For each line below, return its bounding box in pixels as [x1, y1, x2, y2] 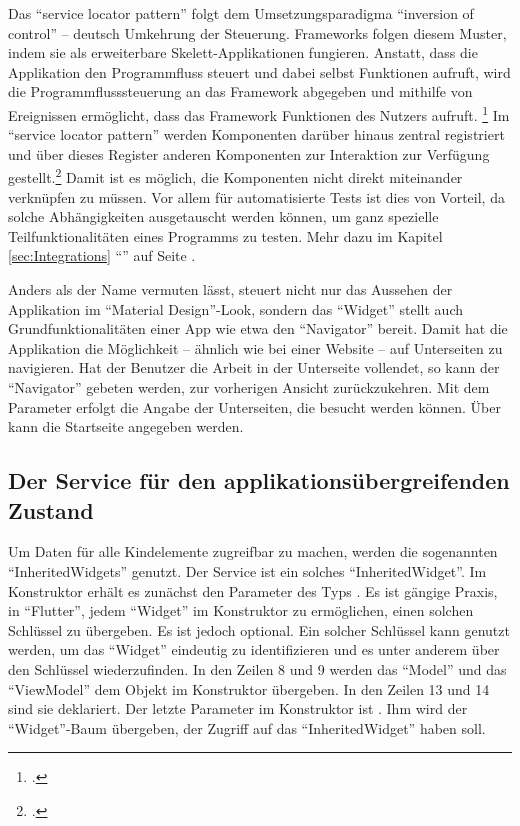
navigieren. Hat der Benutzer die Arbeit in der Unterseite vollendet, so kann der [8, 357, 500, 378]
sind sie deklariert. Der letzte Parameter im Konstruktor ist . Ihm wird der [8, 698, 468, 719]
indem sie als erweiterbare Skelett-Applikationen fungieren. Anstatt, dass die [8, 42, 478, 63]
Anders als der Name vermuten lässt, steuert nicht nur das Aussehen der [8, 279, 453, 300]
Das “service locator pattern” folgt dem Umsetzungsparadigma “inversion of [8, 3, 474, 23]
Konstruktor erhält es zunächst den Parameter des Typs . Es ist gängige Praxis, [8, 580, 498, 601]
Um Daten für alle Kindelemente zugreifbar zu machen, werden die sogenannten [8, 541, 498, 562]
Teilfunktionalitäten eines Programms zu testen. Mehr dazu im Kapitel [8, 225, 443, 246]
